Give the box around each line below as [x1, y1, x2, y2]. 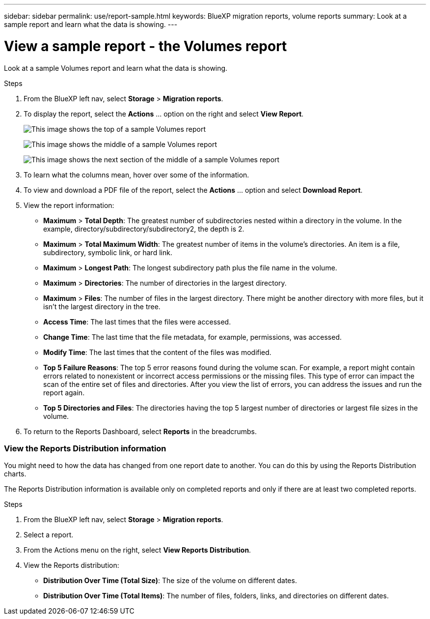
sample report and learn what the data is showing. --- [4, 20, 178, 29]
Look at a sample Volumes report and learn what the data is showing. [4, 63, 228, 72]
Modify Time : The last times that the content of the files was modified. [43, 348, 271, 356]
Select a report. [24, 531, 74, 539]
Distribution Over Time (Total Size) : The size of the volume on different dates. [43, 576, 297, 585]
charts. [4, 470, 27, 478]
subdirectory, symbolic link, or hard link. [43, 248, 172, 257]
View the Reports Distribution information [4, 443, 166, 453]
